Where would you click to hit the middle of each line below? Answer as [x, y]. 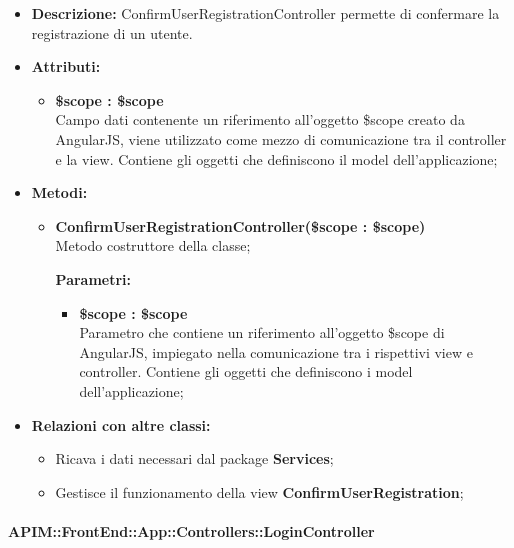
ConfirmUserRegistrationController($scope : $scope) [240, 225]
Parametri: [93, 278]
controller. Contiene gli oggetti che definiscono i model [246, 371]
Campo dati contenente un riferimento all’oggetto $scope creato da [260, 119]
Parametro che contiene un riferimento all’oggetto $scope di [262, 332]
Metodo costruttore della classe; [153, 245]
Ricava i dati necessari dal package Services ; [194, 458]
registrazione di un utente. [112, 32]
